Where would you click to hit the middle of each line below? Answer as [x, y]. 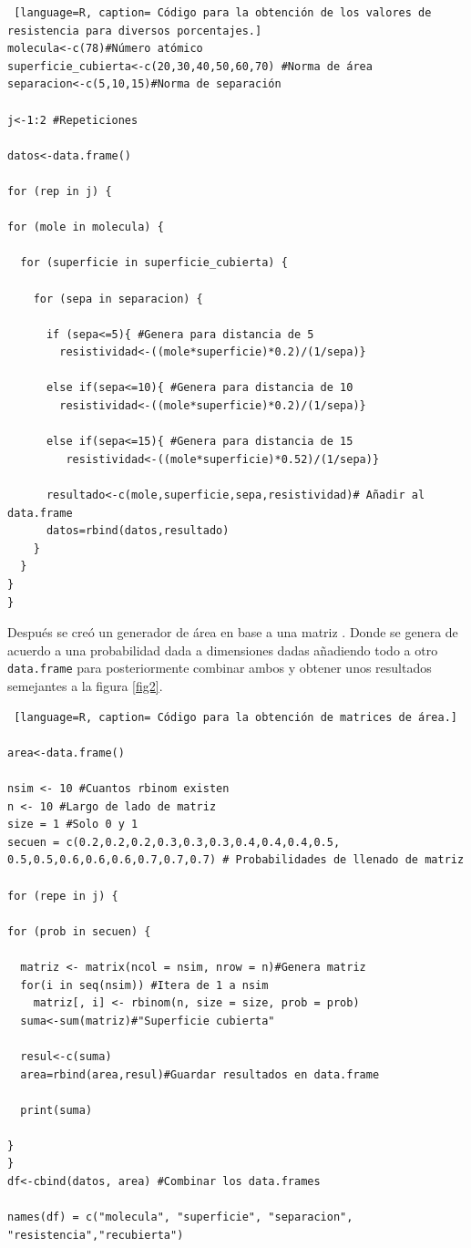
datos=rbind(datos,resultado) [138, 531]
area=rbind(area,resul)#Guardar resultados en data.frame [200, 1074]
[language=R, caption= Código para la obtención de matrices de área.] [235, 717]
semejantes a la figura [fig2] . [85, 686]
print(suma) [56, 1110]
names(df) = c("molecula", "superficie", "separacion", [180, 1217]
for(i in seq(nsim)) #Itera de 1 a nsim [144, 985]
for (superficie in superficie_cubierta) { [154, 263]
